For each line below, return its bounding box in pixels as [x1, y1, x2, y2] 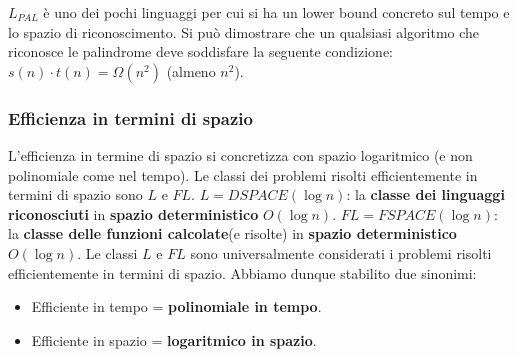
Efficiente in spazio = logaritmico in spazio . [31, 329, 317, 350]
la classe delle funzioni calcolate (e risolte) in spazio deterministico [8, 223, 457, 244]
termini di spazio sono [8, 184, 143, 205]
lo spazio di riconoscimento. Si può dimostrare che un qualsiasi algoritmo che [8, 21, 480, 42]
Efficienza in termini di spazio [8, 105, 253, 130]
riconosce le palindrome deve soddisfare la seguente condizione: [8, 41, 394, 62]
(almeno [166, 60, 216, 81]
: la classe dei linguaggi [346, 184, 505, 205]
